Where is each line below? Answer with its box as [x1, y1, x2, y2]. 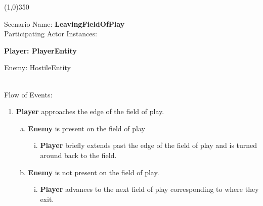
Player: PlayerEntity [4, 45, 77, 56]
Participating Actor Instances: [4, 28, 97, 39]
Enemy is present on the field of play [28, 123, 145, 133]
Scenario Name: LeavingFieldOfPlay [4, 18, 125, 29]
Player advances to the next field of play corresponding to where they [40, 184, 259, 194]
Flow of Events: [4, 89, 53, 99]
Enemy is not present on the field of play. [28, 167, 159, 177]
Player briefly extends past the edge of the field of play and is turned [40, 140, 257, 150]
